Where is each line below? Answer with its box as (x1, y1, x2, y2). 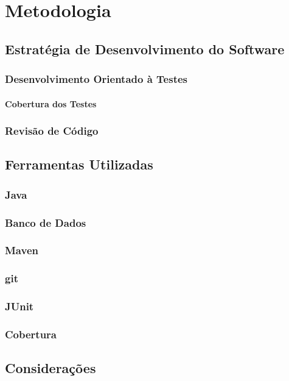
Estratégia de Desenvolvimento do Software (5, 39, 285, 58)
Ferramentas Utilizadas (5, 155, 153, 174)
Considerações (5, 358, 96, 377)
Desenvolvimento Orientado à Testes (5, 71, 187, 87)
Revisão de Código (5, 123, 99, 138)
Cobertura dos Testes (5, 97, 97, 110)
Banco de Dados (5, 215, 86, 230)
